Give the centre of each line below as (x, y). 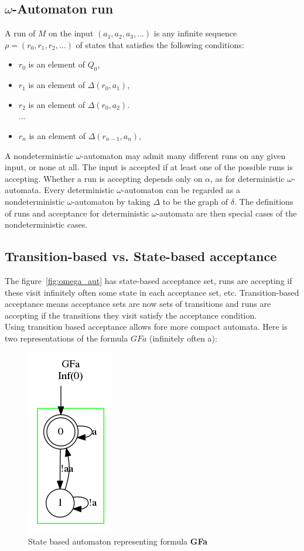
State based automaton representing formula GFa (118, 541)
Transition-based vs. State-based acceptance (141, 256)
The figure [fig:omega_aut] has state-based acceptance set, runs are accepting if (148, 280)
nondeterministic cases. (46, 224)
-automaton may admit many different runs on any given (183, 155)
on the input (71, 33)
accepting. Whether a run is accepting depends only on (104, 178)
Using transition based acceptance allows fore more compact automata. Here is (146, 327)
